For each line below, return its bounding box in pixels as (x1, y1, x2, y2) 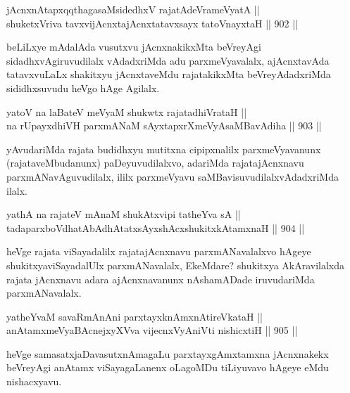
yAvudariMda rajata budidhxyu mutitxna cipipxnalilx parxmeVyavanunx (6, 141, 321, 156)
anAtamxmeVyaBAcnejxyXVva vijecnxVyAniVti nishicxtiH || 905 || (6, 323, 298, 337)
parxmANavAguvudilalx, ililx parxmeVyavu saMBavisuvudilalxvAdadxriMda (6, 169, 339, 183)
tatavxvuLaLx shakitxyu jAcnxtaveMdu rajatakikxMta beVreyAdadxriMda (6, 67, 331, 82)
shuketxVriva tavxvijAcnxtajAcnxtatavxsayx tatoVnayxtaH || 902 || (6, 15, 299, 30)
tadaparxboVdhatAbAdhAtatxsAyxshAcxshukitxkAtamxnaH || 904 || (6, 220, 305, 235)
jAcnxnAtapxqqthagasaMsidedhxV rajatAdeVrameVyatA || (6, 2, 260, 16)
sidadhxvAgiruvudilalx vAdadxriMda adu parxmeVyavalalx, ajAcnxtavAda (6, 53, 330, 67)
